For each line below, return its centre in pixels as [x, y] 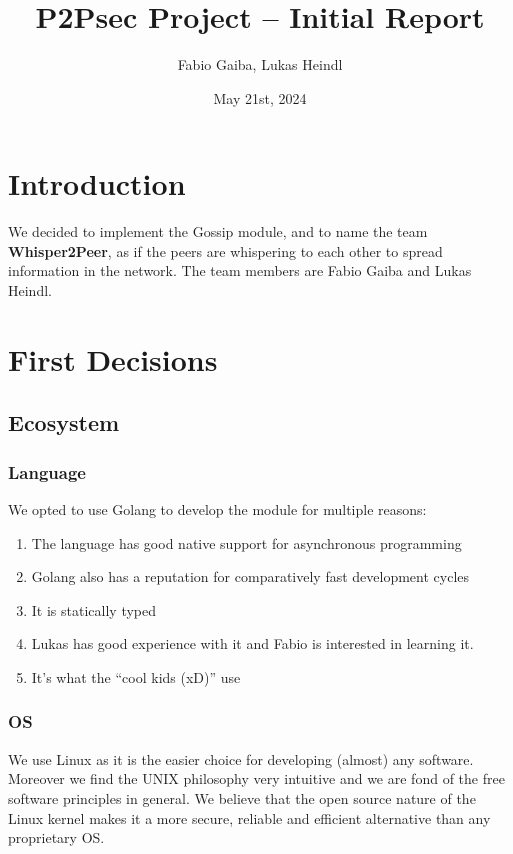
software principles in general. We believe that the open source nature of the [242, 797]
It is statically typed [94, 609]
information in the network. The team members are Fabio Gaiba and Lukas [240, 270]
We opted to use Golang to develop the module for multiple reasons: [217, 509]
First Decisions [113, 358]
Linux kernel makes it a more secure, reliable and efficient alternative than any [249, 817]
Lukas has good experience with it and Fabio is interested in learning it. [252, 643]
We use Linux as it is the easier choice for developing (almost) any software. [241, 758]
